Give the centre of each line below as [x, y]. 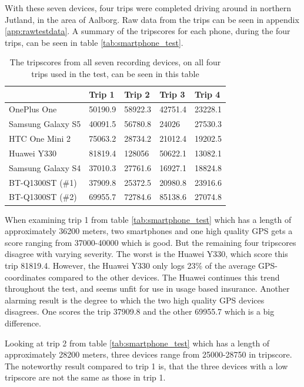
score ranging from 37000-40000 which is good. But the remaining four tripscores [151, 242]
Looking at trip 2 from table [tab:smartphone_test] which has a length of [137, 343]
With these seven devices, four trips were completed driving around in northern [148, 8]
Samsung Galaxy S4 [45, 167]
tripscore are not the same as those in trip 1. [85, 377]
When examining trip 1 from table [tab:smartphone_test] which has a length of [148, 219]
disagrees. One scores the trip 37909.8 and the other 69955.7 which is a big [140, 311]
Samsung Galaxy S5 [45, 124]
